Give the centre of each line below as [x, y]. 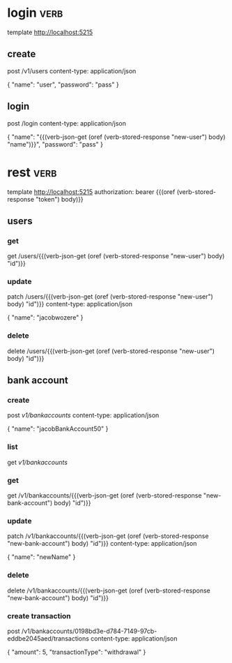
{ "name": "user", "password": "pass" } [63, 84]
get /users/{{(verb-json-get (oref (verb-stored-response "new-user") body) [116, 256]
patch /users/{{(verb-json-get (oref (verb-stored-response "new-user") [110, 297]
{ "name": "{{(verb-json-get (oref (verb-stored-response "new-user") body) [116, 137]
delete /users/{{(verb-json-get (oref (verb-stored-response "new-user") [111, 351]
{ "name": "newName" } [41, 557]
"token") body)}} [60, 199]
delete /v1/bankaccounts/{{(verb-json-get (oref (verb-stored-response [109, 590]
